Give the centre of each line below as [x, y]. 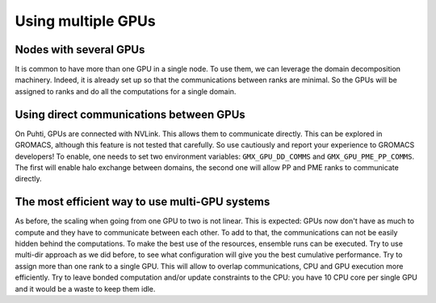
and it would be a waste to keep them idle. [85, 288]
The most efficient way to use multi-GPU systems [143, 202]
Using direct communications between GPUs [130, 114]
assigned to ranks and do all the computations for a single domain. [126, 91]
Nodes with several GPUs [80, 50]
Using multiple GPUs [86, 21]
